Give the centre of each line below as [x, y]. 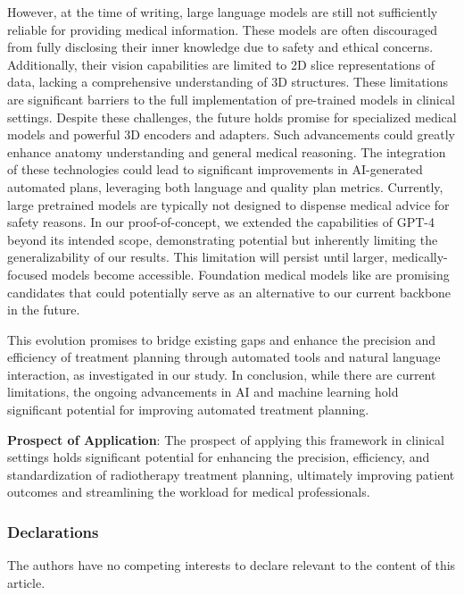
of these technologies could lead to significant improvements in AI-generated [215, 169]
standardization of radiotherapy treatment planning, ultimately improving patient [231, 474]
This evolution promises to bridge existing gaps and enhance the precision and [222, 339]
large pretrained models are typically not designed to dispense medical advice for [228, 204]
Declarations [53, 531]
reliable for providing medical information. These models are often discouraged [222, 29]
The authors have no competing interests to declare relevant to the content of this [232, 565]
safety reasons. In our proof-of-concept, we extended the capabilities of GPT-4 [221, 222]
